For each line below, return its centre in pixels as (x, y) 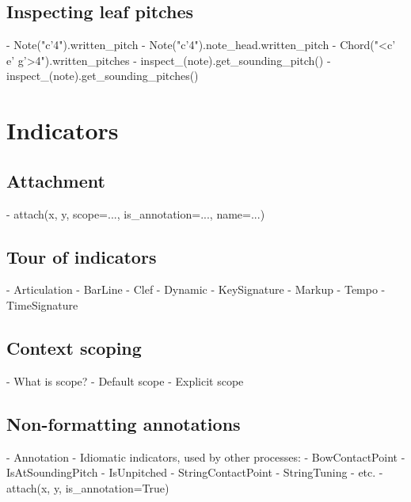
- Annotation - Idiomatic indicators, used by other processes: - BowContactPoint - (206, 456)
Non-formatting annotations (124, 423)
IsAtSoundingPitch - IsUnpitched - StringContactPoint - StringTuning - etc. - (195, 472)
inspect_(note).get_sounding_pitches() (103, 76)
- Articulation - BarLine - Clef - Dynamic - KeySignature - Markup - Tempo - (196, 289)
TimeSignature (42, 304)
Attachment (56, 180)
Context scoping (74, 347)
